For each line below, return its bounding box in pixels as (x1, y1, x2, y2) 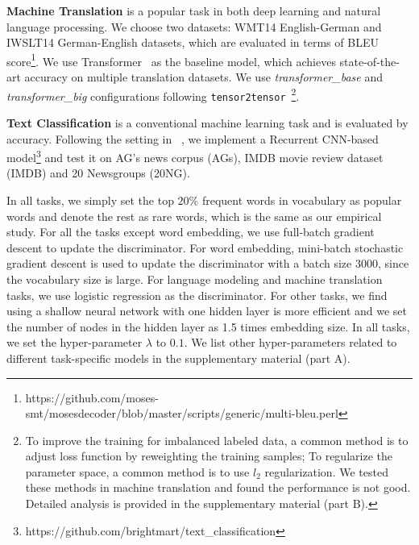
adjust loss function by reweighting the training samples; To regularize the (25, 447, 392, 464)
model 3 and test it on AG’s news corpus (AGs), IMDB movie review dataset (6, 147, 384, 165)
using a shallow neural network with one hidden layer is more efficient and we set (6, 302, 408, 319)
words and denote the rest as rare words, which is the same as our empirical (6, 207, 382, 224)
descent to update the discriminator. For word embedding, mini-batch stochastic (6, 239, 404, 256)
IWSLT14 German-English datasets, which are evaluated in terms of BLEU (6, 34, 379, 51)
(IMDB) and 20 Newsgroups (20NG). (6, 164, 190, 181)
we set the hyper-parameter (6, 334, 143, 351)
